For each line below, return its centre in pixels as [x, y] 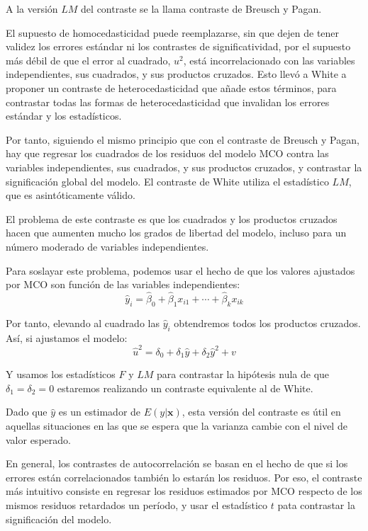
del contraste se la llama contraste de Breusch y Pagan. [201, 8]
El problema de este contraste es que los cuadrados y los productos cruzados [172, 218]
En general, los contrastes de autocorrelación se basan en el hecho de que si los [177, 463]
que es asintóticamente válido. [71, 195]
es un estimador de [100, 412]
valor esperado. [38, 439]
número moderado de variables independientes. [107, 246]
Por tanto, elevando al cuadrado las [83, 322]
